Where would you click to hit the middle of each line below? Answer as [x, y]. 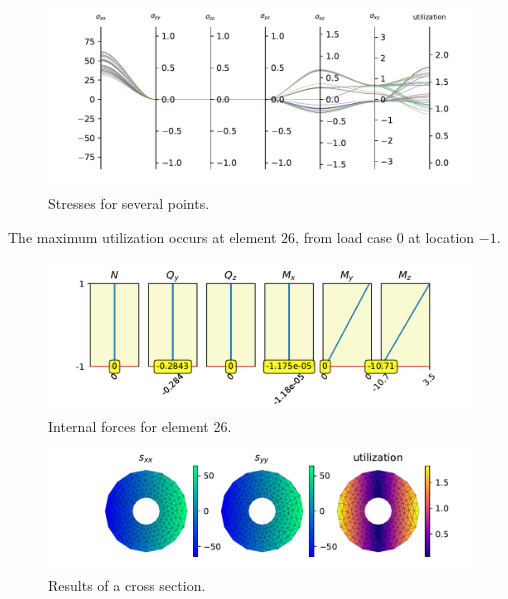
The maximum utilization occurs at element [142, 236]
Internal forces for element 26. [140, 425]
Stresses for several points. [129, 202]
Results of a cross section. [127, 584]
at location [441, 236]
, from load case [344, 236]
